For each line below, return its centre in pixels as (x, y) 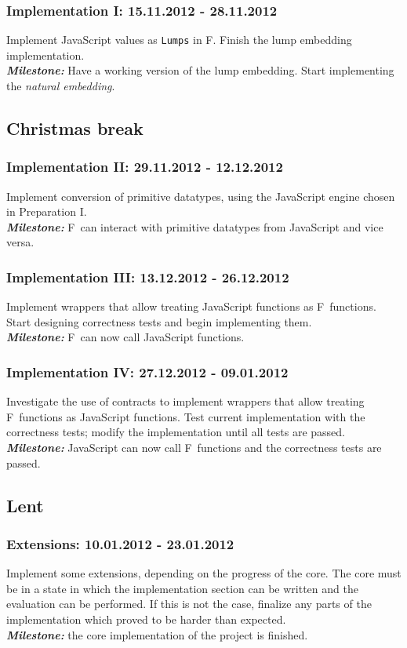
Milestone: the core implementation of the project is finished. (157, 634)
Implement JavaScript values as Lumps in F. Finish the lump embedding (179, 40)
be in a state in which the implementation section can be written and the (182, 588)
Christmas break (75, 128)
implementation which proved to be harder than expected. (146, 619)
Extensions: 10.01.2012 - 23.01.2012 (120, 543)
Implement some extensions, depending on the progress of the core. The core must (204, 573)
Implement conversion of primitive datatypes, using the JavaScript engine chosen (201, 196)
